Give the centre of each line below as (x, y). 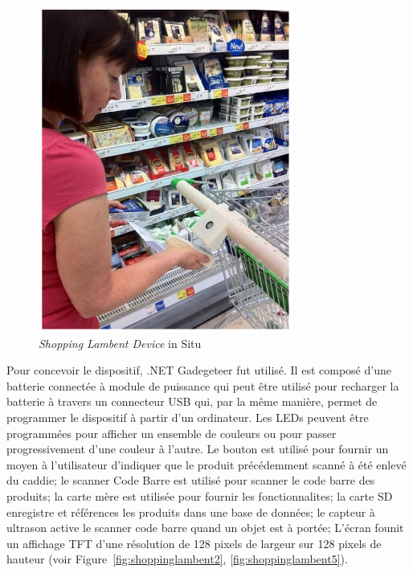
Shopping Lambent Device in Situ (120, 343)
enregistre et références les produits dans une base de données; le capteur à (191, 512)
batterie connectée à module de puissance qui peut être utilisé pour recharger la (203, 385)
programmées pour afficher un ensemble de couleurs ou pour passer (172, 433)
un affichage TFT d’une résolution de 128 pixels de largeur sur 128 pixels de (194, 543)
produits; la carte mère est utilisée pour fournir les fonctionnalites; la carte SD (200, 495)
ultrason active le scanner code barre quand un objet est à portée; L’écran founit (205, 528)
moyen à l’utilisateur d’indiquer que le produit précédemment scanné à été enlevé (206, 464)
